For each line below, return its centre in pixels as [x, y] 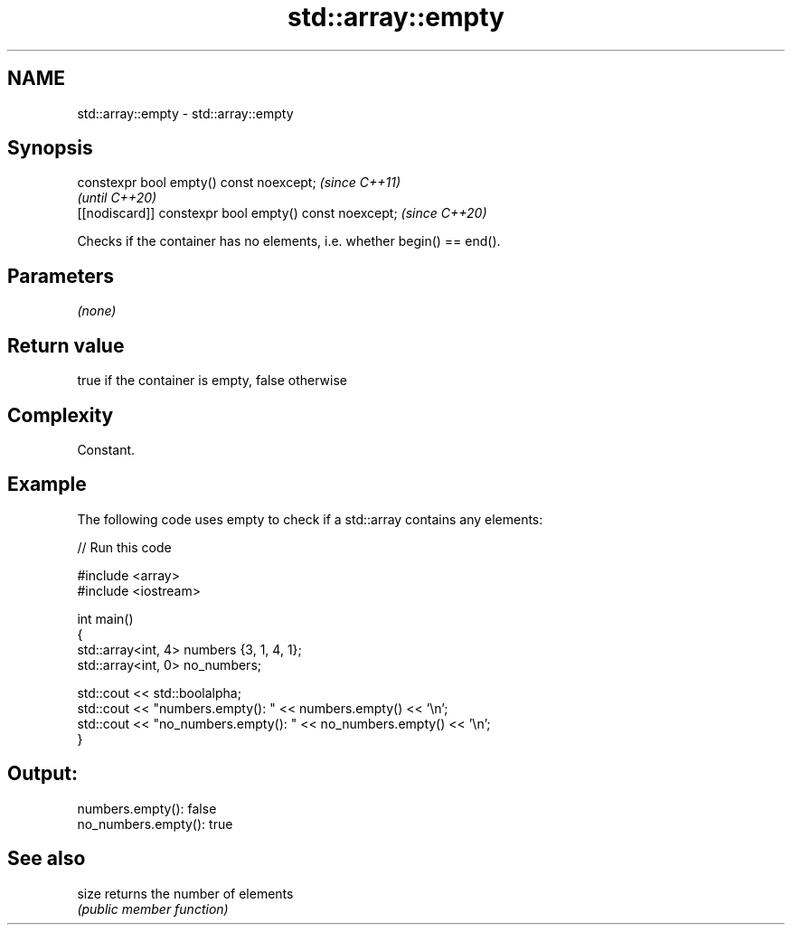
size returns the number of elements [185, 893]
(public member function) [153, 908]
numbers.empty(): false [147, 808]
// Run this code [124, 547]
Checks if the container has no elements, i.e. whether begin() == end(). [289, 241]
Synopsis [50, 148]
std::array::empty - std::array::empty [185, 113]
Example [47, 485]
